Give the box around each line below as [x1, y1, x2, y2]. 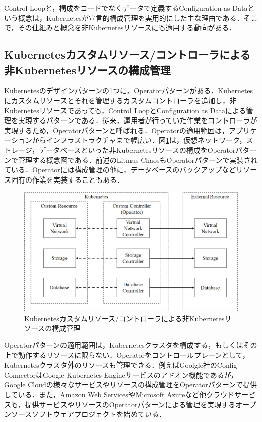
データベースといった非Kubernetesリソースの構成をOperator [39, 144, 236, 155]
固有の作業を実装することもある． [11, 174, 124, 185]
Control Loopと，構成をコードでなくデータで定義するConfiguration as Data [4, 3, 248, 13]
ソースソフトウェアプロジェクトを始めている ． [11, 409, 166, 419]
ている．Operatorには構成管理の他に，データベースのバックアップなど [4, 164, 236, 175]
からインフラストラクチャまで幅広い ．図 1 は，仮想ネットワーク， [32, 135, 246, 145]
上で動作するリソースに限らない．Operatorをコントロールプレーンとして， [4, 349, 249, 360]
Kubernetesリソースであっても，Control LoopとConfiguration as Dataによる [4, 105, 246, 115]
